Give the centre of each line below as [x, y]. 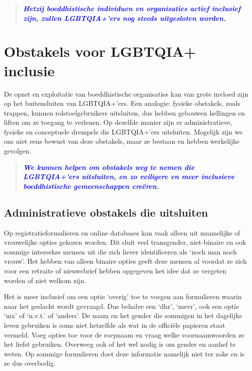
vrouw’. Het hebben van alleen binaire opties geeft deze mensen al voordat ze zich [126, 261]
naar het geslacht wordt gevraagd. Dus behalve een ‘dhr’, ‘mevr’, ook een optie [122, 306]
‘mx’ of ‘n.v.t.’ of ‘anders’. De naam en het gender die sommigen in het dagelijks [123, 315]
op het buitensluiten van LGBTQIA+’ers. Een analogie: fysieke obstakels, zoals [122, 103]
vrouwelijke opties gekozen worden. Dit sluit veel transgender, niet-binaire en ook [125, 242]
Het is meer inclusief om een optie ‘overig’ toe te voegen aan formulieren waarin [123, 296]
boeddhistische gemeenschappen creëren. [91, 186]
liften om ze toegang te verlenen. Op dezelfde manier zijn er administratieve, [118, 122]
